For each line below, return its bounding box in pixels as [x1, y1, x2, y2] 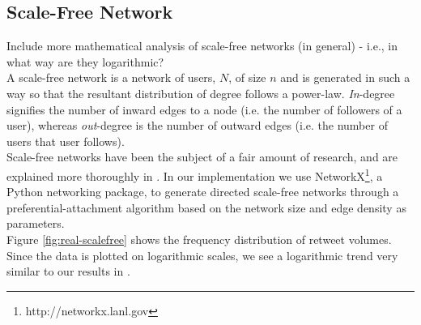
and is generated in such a [280, 69, 410, 86]
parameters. [6, 215, 65, 232]
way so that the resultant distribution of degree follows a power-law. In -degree [6, 84, 395, 101]
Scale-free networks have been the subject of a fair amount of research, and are [6, 148, 398, 165]
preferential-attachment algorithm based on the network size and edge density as [6, 199, 406, 216]
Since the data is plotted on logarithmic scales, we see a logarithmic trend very [6, 246, 398, 263]
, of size [228, 69, 266, 86]
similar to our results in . [6, 263, 130, 280]
